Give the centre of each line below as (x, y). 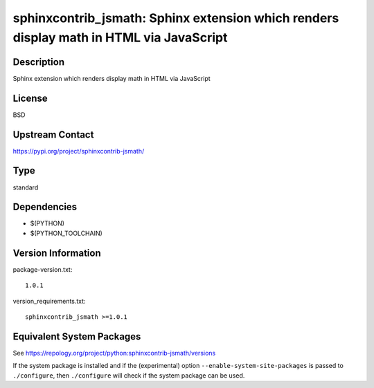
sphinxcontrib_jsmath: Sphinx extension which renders (176, 18)
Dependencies (45, 207)
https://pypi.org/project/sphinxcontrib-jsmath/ (79, 151)
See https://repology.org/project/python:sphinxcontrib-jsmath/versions (114, 353)
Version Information (57, 253)
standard (26, 187)
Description (39, 62)
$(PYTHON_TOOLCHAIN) (66, 233)
